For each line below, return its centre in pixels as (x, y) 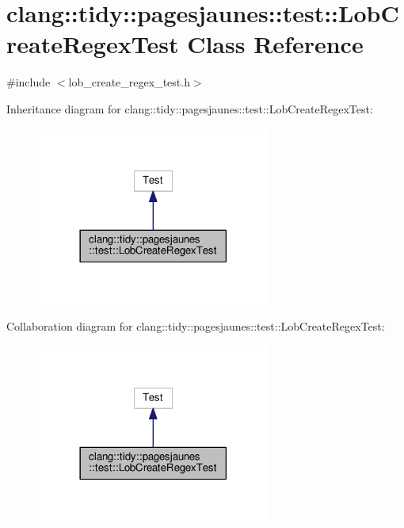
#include (29, 82)
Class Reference (275, 44)
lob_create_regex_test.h (129, 82)
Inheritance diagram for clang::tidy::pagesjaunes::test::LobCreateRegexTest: (190, 108)
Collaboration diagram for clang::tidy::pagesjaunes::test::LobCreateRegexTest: (196, 326)
